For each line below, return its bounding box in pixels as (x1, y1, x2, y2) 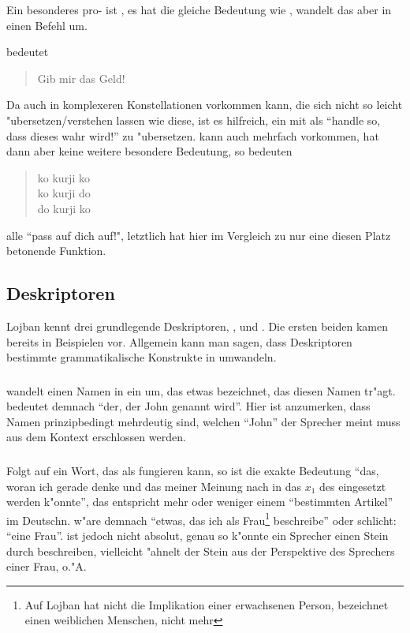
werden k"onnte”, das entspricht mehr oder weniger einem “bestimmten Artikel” (6, 493, 393, 510)
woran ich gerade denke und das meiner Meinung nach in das (6, 478, 301, 494)
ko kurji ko (37, 169, 90, 185)
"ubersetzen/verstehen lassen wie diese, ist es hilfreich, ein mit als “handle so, (6, 111, 381, 128)
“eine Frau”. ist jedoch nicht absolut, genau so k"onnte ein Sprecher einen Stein (6, 526, 389, 543)
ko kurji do (37, 185, 91, 201)
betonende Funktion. (6, 242, 106, 259)
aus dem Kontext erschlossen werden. (6, 429, 186, 445)
